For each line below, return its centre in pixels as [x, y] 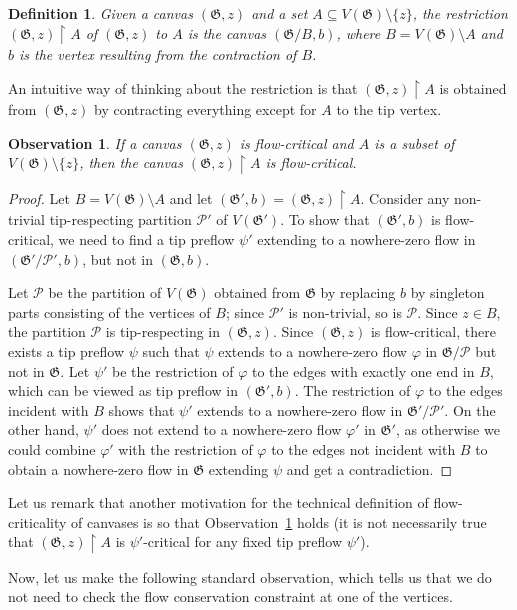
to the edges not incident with [363, 448]
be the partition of [105, 292]
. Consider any [405, 197]
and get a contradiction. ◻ [369, 468]
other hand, [43, 429]
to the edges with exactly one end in [363, 370]
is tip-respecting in [163, 331]
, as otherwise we [447, 429]
